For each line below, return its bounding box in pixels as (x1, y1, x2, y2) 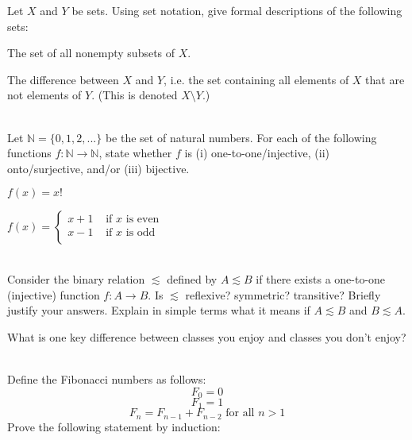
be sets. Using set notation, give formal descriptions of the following (71, 2, 402, 18)
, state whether (98, 145, 172, 161)
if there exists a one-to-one (256, 270, 386, 287)
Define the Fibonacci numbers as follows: (7, 370, 206, 387)
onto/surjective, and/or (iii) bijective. (7, 160, 190, 176)
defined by (167, 270, 218, 287)
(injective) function (7, 286, 100, 303)
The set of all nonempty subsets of (7, 44, 175, 61)
